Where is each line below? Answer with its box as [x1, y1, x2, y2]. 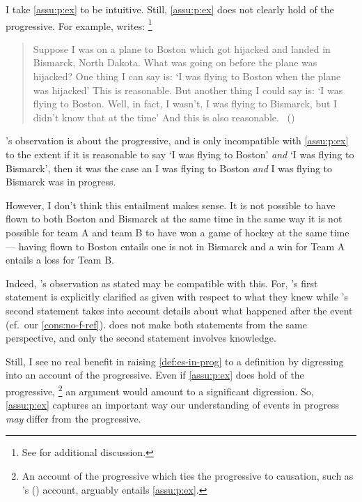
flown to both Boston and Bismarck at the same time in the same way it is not [6, 211, 343, 226]
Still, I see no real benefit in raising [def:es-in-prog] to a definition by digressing [6, 353, 344, 368]
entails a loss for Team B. [6, 252, 114, 267]
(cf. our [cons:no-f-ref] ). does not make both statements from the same [6, 317, 307, 331]
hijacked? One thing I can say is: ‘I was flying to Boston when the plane [33, 69, 341, 84]
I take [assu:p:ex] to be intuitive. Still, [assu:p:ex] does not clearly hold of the [6, 2, 334, 16]
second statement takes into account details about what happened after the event [6, 303, 353, 317]
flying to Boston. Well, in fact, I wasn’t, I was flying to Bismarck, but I [33, 96, 338, 111]
